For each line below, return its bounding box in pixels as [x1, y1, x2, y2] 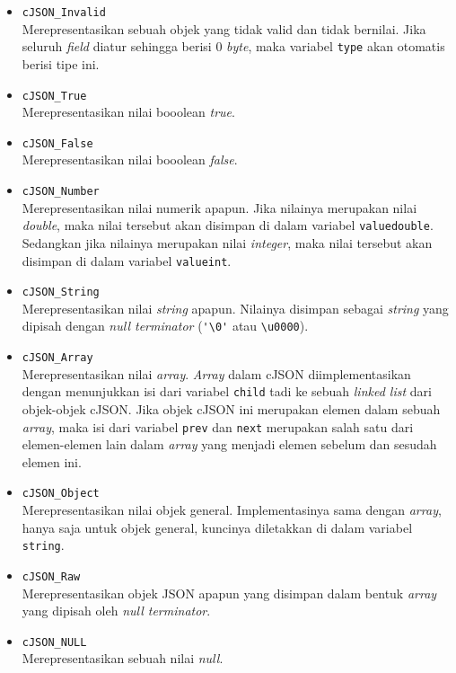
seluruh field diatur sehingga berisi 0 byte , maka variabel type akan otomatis [22, 37, 445, 56]
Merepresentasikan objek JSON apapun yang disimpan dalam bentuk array [22, 583, 437, 602]
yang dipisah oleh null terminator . [22, 601, 211, 620]
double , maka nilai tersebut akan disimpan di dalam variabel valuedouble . [22, 216, 434, 235]
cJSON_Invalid [22, 6, 106, 19]
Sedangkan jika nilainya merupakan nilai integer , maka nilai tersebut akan [22, 233, 433, 252]
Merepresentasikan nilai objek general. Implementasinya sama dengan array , [22, 500, 442, 519]
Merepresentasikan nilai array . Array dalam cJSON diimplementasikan [22, 364, 411, 383]
